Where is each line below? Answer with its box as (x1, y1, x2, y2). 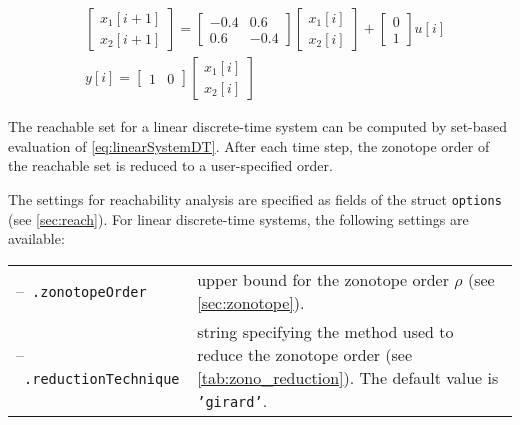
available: (8, 228, 65, 249)
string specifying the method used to (197, 319, 454, 343)
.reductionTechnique (24, 370, 180, 387)
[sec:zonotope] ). (197, 290, 305, 314)
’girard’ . (197, 388, 268, 412)
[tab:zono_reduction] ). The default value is (197, 365, 499, 389)
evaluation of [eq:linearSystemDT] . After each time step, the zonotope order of (8, 135, 490, 156)
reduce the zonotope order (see (197, 342, 413, 366)
